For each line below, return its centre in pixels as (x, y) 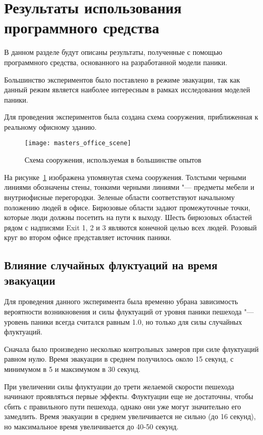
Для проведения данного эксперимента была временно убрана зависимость (121, 301)
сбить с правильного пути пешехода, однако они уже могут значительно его (123, 406)
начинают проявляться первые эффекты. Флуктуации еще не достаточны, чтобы (129, 396)
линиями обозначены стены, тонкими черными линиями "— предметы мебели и (129, 187)
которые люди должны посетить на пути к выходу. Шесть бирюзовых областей (128, 217)
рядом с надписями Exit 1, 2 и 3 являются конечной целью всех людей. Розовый (130, 227)
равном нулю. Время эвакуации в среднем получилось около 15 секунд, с (119, 359)
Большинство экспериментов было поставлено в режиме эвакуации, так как (122, 79)
